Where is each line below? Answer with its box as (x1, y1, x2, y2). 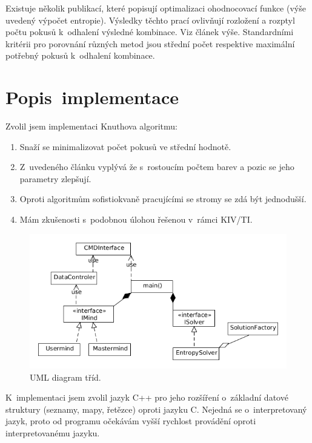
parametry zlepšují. (19, 172, 91, 185)
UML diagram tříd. (30, 370, 101, 383)
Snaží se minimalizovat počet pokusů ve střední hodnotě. (19, 140, 231, 153)
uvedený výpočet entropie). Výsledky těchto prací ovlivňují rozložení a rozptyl (5, 13, 295, 26)
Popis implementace (5, 85, 179, 110)
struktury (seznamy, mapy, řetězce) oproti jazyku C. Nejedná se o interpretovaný (5, 402, 307, 415)
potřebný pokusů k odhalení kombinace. (5, 49, 155, 62)
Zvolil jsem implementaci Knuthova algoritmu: (5, 120, 178, 133)
